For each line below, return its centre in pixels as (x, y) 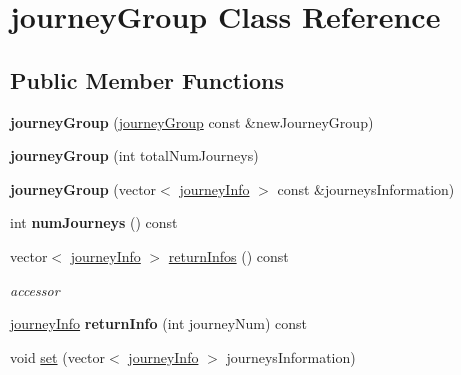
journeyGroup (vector (83, 188)
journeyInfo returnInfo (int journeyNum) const (159, 323)
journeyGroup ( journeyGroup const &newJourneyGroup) (192, 121)
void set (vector (58, 356)
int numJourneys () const (94, 222)
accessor (35, 289)
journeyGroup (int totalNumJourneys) (134, 155)
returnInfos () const (228, 255)
